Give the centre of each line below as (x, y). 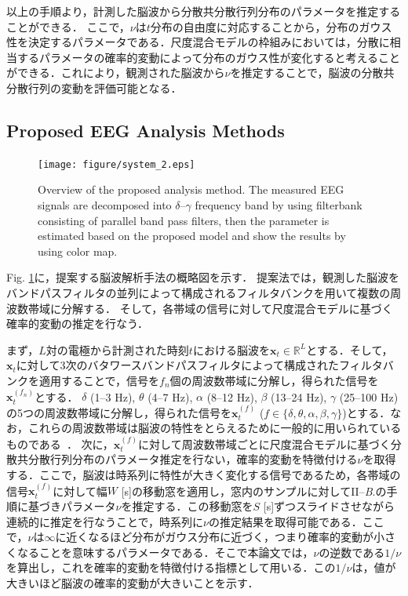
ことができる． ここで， (68, 26)
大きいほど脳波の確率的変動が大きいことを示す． (133, 582)
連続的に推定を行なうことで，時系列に (105, 521)
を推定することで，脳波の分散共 (312, 73)
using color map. (78, 251)
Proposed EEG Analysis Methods (146, 130)
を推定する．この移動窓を (187, 505)
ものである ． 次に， (60, 443)
